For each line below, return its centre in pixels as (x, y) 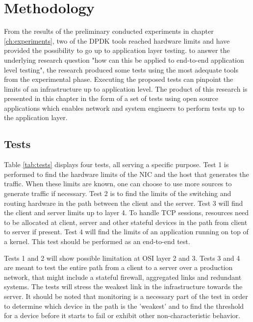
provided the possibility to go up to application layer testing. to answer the (117, 50)
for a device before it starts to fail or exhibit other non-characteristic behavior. (122, 315)
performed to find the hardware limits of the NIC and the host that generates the (126, 174)
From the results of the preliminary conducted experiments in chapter (109, 31)
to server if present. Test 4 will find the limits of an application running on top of (126, 232)
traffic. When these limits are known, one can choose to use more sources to (118, 184)
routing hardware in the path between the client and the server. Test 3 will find (124, 203)
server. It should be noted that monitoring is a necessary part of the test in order (126, 296)
